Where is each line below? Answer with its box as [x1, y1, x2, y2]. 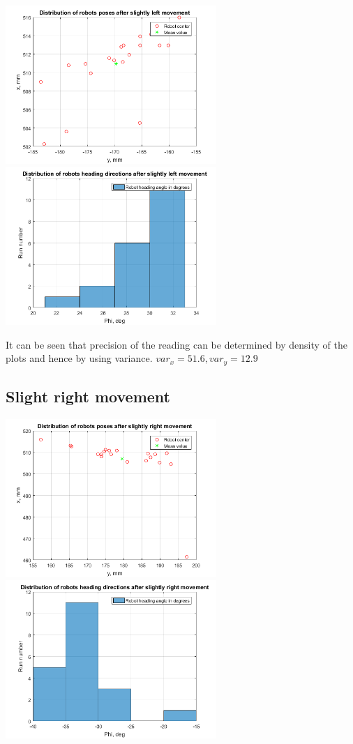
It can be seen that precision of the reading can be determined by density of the [6, 337, 347, 351]
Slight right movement [6, 386, 170, 407]
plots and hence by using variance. [6, 351, 153, 365]
